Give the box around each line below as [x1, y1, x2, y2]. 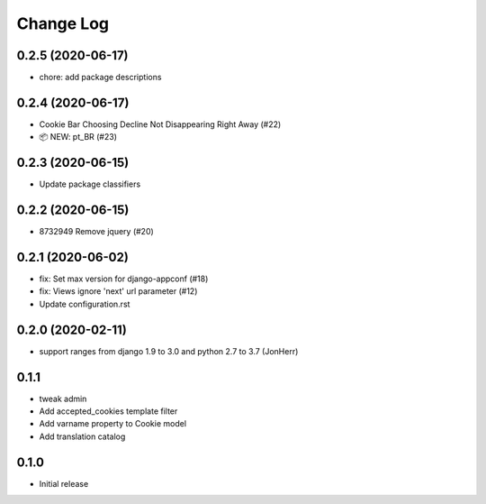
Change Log [16, 14, 110, 33]
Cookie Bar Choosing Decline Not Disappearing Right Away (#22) [39, 118, 282, 130]
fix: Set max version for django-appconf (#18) [39, 273, 209, 284]
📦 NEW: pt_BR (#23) [39, 132, 117, 142]
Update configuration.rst [39, 298, 130, 309]
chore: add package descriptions [39, 72, 162, 83]
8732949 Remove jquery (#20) [39, 226, 155, 237]
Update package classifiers [39, 179, 141, 189]
